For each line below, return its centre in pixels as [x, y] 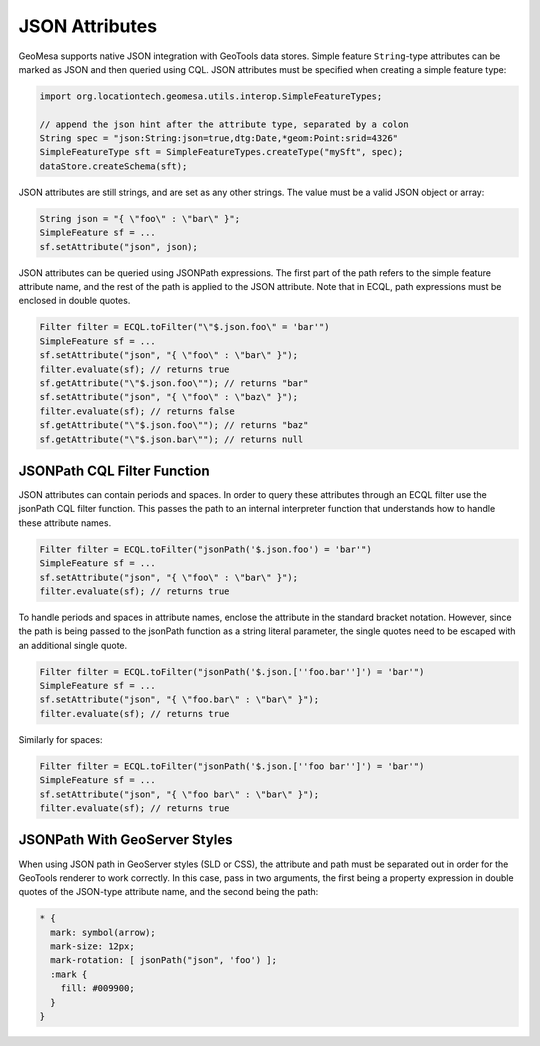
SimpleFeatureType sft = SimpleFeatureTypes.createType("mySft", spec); [221, 152]
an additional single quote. [73, 645]
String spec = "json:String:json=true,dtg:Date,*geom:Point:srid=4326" [219, 138]
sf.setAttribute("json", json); [119, 246]
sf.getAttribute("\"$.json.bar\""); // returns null [171, 439]
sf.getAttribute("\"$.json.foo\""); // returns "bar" [174, 383]
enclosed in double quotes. [74, 301]
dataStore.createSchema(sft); [113, 166]
